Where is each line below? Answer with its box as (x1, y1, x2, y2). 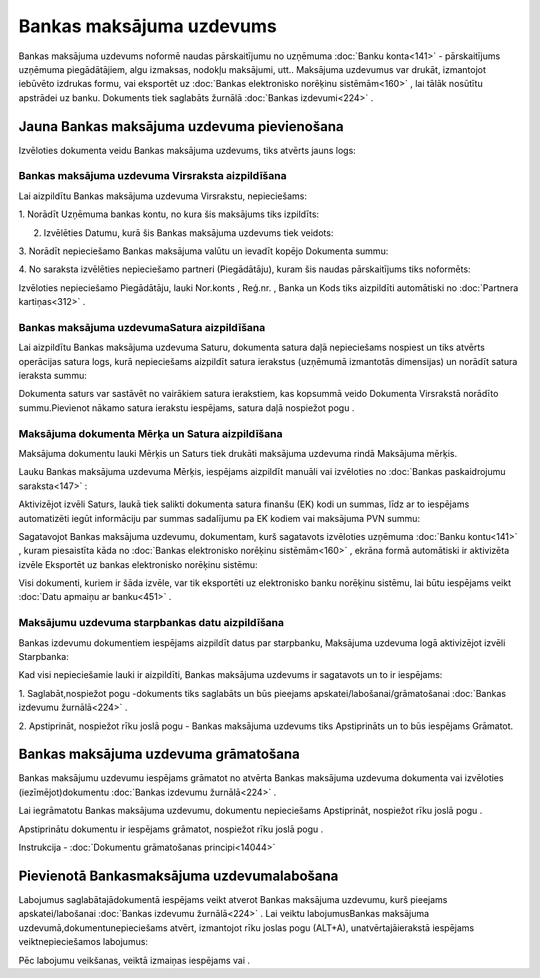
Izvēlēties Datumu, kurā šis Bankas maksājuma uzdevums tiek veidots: (43, 226, 334, 239)
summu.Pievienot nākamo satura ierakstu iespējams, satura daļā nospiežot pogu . (18, 401, 355, 414)
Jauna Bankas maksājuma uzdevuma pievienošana (18, 118, 344, 135)
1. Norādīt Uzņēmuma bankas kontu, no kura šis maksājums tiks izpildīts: (18, 208, 320, 220)
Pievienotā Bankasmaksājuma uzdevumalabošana (18, 867, 339, 884)
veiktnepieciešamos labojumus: (18, 936, 149, 948)
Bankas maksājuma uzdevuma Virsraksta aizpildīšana (18, 169, 287, 183)
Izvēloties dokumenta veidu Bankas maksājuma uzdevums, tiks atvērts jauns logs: (18, 144, 357, 156)
